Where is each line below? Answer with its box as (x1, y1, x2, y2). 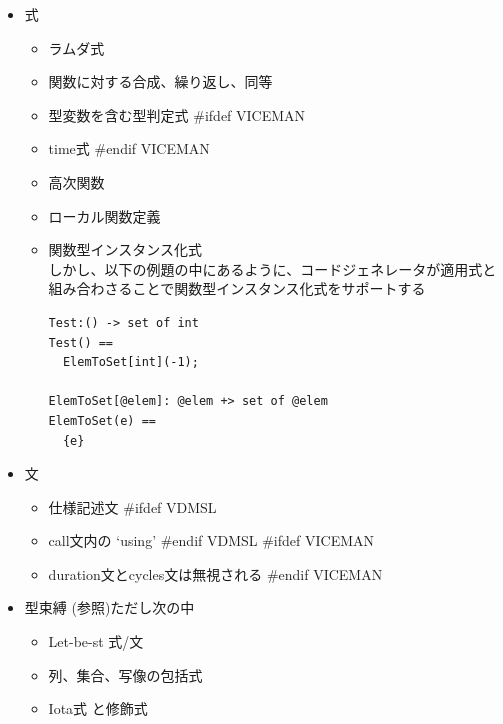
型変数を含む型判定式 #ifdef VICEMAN (48, 104, 306, 125)
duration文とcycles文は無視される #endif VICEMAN (48, 563, 383, 584)
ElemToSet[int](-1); (62, 355, 199, 370)
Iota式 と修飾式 (48, 698, 148, 719)
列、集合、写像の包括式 (48, 664, 203, 685)
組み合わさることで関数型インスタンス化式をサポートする (48, 278, 426, 299)
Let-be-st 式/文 (48, 631, 144, 652)
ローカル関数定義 (48, 205, 161, 226)
